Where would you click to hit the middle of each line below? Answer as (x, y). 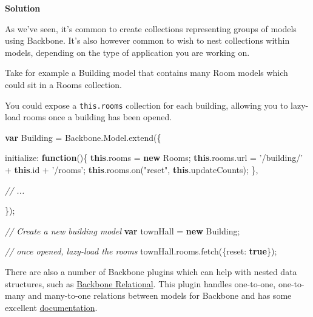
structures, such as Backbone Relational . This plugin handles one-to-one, (140, 283)
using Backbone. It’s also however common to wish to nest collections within (147, 40)
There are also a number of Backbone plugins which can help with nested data (151, 271)
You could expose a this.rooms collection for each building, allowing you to (146, 105)
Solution (23, 8)
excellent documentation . (51, 307)
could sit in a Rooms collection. (63, 84)
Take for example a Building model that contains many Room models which (146, 73)
